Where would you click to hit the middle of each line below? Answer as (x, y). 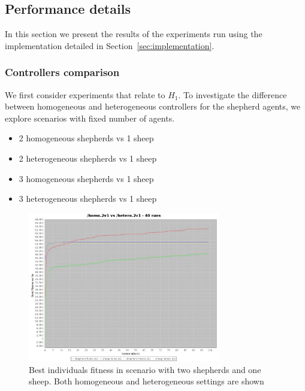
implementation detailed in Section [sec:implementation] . (110, 45)
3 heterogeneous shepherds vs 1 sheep (88, 198)
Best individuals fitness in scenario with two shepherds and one (145, 369)
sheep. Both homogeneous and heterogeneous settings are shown (147, 381)
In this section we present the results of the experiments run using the (134, 34)
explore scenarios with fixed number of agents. (90, 118)
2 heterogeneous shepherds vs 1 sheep (88, 158)
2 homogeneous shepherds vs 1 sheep (86, 138)
